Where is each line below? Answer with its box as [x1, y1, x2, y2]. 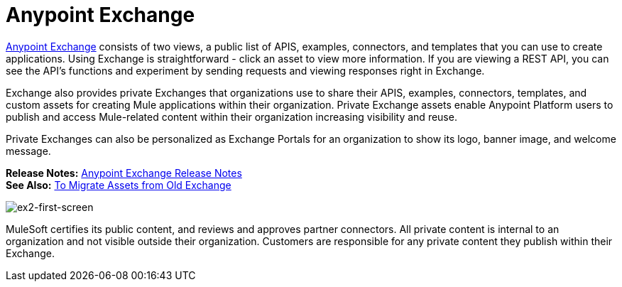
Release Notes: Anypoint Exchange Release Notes [6, 166, 242, 179]
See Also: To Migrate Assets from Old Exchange [6, 178, 231, 191]
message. [6, 144, 51, 157]
